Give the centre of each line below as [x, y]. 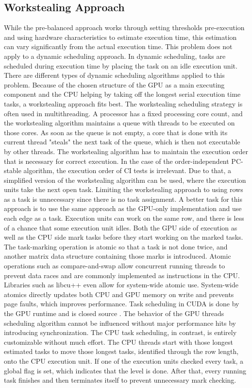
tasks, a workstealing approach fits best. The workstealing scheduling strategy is [123, 103]
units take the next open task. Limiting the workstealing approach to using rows [124, 189]
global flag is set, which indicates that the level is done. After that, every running [125, 370]
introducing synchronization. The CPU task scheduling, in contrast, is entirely [120, 332]
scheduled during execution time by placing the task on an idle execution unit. [121, 65]
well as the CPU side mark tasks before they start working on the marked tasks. [124, 237]
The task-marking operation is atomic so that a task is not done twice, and [116, 246]
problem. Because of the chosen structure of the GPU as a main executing [114, 84]
